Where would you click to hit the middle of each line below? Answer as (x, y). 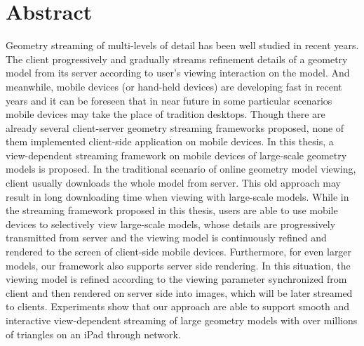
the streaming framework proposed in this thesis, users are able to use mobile (172, 210)
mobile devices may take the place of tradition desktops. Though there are (166, 114)
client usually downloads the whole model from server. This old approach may (174, 183)
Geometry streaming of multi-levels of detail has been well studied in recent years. (182, 45)
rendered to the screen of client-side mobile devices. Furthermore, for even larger (179, 252)
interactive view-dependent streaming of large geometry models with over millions (182, 320)
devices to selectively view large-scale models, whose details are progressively (171, 224)
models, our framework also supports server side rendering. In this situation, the (178, 265)
